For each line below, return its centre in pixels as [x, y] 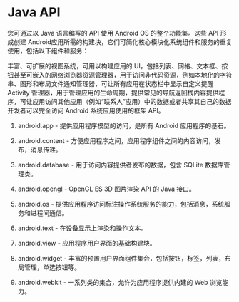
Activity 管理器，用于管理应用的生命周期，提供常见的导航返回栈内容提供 [113, 93]
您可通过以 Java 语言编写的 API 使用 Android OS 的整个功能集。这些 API [113, 33]
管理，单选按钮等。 [52, 267]
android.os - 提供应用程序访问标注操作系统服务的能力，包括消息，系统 [121, 204]
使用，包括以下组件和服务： [48, 51]
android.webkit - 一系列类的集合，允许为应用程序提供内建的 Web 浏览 [120, 282]
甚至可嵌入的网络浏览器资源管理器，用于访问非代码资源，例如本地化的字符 [123, 75]
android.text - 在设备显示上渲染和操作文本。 [82, 228]
